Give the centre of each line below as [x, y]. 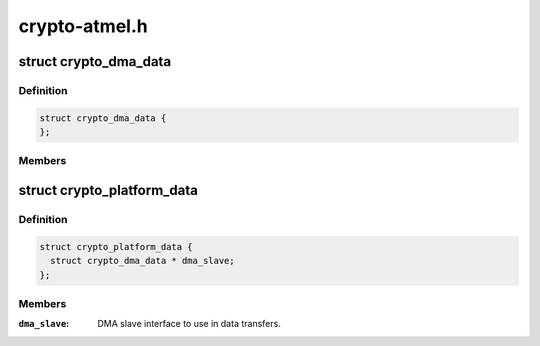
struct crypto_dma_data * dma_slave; [142, 261]
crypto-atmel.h [83, 26]
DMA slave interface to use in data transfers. [189, 324]
